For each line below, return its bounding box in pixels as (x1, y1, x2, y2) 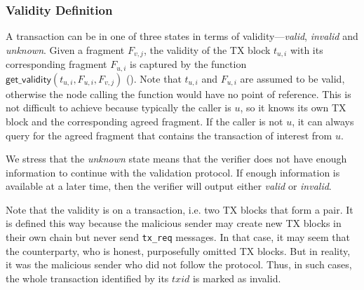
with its (290, 42, 323, 57)
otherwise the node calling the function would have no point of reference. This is (6, 86, 351, 101)
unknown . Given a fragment (6, 42, 125, 57)
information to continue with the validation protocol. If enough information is (6, 165, 340, 179)
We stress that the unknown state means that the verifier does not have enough (6, 151, 347, 166)
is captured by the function (130, 57, 247, 71)
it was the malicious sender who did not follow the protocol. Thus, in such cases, (6, 257, 352, 272)
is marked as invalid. (192, 270, 281, 285)
